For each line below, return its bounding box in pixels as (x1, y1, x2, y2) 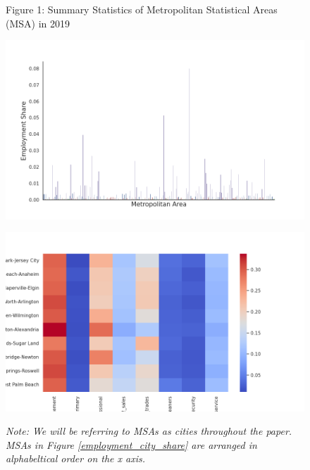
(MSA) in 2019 (6, 15, 70, 30)
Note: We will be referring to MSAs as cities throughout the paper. (6, 424, 292, 438)
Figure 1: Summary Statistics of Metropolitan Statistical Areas (6, 2, 278, 16)
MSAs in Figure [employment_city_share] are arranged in (6, 437, 257, 452)
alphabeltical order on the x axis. (6, 451, 146, 466)
